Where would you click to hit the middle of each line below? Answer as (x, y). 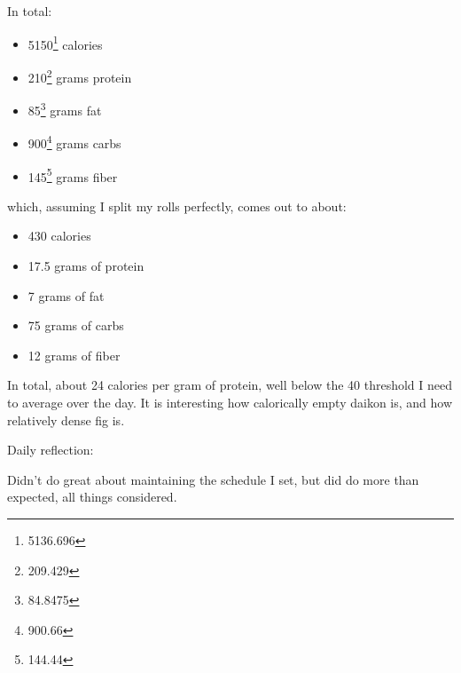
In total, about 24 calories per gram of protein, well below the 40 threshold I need (230, 385)
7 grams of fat (66, 295)
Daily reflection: (51, 450)
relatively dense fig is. (66, 420)
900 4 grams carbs (74, 142)
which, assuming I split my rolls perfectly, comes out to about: (177, 206)
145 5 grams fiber (73, 175)
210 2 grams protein (80, 75)
